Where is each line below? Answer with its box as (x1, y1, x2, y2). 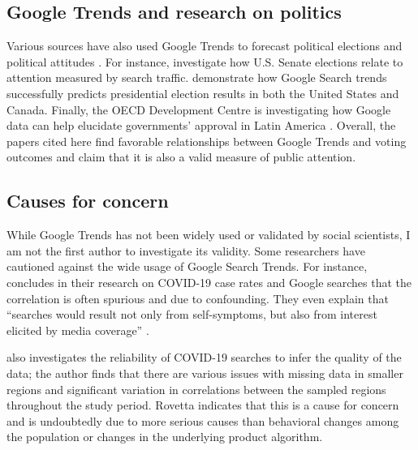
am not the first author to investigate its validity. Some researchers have (6, 242, 365, 259)
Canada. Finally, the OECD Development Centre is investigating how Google (6, 101, 391, 118)
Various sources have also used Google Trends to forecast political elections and (6, 37, 403, 54)
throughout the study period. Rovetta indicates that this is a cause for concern (6, 396, 399, 414)
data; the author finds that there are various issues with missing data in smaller (6, 364, 403, 381)
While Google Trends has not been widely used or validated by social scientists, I (6, 226, 411, 243)
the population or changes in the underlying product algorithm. (6, 428, 323, 445)
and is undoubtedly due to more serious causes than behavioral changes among (6, 412, 399, 429)
